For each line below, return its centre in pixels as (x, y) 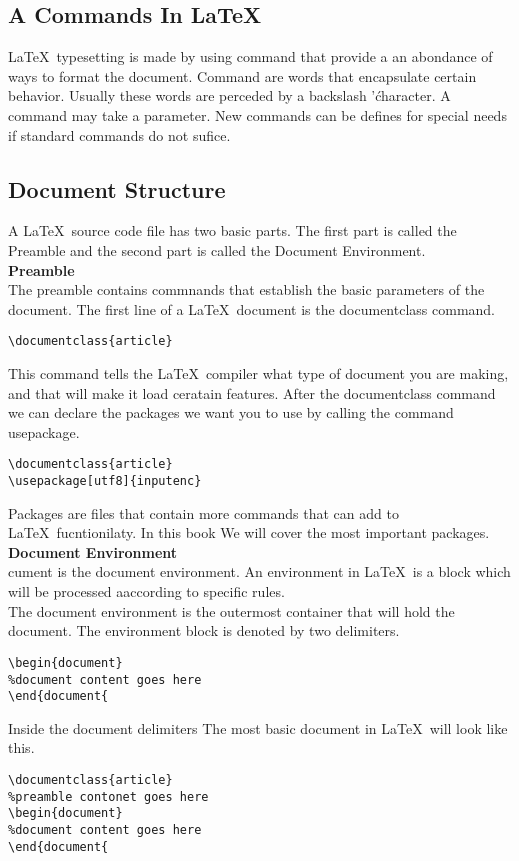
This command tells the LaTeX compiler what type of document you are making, (258, 373)
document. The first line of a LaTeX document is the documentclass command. (252, 308)
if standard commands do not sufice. (119, 134)
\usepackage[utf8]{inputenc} (105, 481)
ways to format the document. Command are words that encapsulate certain (242, 75)
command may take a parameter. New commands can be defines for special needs (257, 114)
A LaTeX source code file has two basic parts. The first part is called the (232, 230)
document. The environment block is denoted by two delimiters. (204, 630)
